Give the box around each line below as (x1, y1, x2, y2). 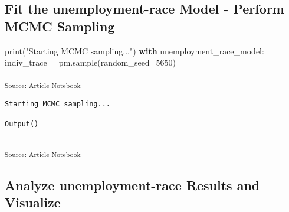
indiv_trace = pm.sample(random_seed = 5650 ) (5, 56, 176, 69)
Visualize (5, 193, 61, 211)
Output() (5, 119, 39, 128)
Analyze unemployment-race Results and (5, 175, 260, 194)
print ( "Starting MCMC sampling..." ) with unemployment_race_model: (5, 44, 264, 57)
